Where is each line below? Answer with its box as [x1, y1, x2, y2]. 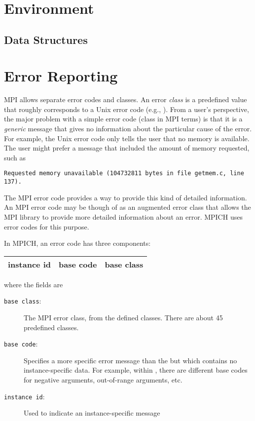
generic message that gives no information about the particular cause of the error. [4, 123, 252, 134]
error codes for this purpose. [4, 221, 89, 231]
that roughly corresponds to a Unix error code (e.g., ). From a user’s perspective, [4, 104, 249, 114]
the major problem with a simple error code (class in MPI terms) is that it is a [4, 114, 243, 124]
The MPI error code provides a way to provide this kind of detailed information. [4, 192, 247, 202]
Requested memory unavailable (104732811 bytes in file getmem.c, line [4, 170, 244, 177]
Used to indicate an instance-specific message [24, 408, 160, 418]
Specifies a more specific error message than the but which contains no [24, 355, 237, 365]
